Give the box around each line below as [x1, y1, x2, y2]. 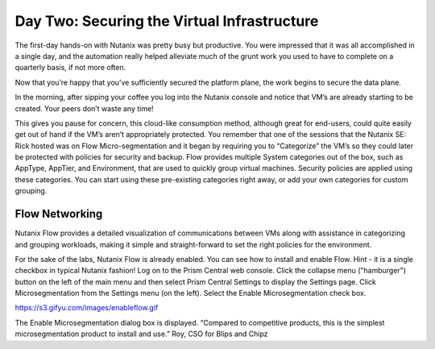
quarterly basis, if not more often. [14, 63, 126, 73]
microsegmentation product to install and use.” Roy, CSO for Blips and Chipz [14, 329, 269, 339]
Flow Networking [14, 207, 103, 221]
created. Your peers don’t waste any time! [14, 103, 154, 113]
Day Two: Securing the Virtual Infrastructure [14, 12, 319, 30]
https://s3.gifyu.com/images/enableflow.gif [14, 303, 159, 313]
